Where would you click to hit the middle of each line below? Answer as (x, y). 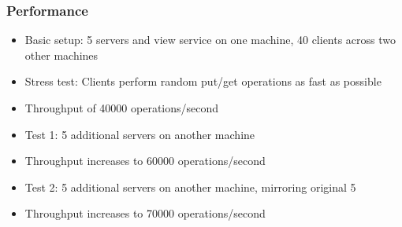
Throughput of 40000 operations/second (122, 108)
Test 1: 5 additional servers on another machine (140, 134)
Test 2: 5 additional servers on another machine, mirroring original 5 (190, 187)
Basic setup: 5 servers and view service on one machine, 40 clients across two (210, 40)
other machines (61, 55)
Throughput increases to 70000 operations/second (145, 213)
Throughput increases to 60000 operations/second (145, 161)
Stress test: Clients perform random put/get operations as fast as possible (203, 81)
